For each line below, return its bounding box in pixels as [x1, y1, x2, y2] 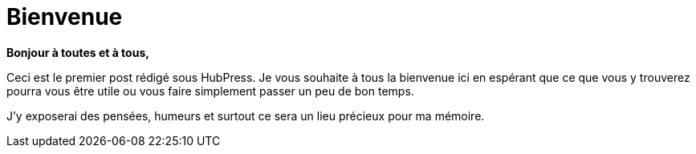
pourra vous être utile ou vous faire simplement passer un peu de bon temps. [6, 83, 414, 98]
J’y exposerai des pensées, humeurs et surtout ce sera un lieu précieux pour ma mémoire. [6, 108, 485, 123]
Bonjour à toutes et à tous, [6, 45, 149, 59]
